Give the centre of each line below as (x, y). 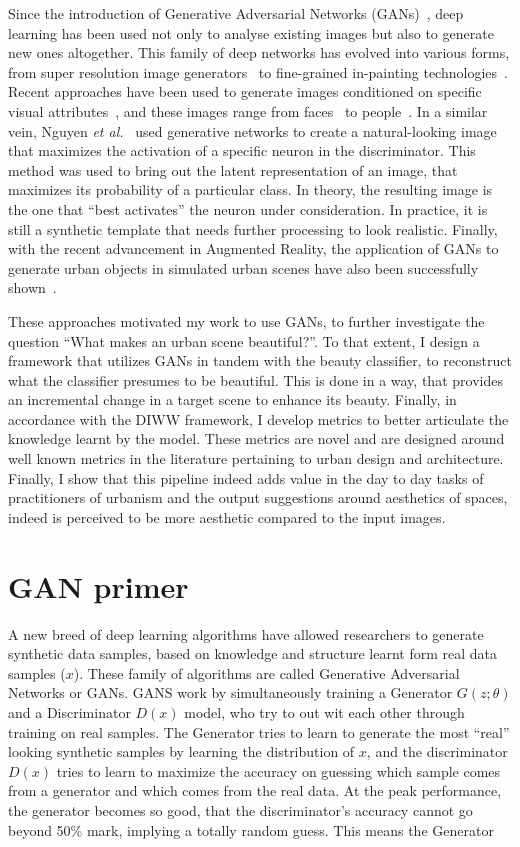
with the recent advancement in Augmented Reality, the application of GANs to (253, 248)
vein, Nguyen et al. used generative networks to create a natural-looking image (252, 130)
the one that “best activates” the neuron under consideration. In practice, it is (248, 208)
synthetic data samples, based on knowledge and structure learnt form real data (253, 653)
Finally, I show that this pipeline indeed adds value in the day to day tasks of (246, 477)
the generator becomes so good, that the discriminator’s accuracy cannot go (240, 809)
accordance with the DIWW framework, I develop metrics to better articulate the (258, 418)
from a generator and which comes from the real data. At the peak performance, (255, 790)
